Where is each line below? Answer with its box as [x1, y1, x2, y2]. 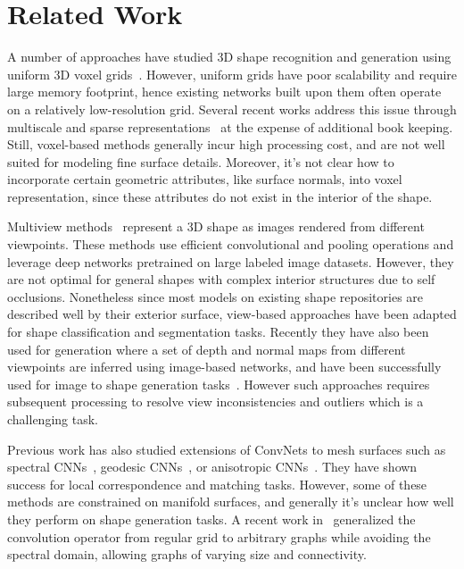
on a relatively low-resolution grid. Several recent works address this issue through [7, 99, 457, 118]
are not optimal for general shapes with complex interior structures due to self [7, 270, 435, 289]
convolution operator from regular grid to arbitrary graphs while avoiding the [7, 527, 431, 546]
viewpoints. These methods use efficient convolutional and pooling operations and [7, 235, 454, 254]
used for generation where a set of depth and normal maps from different [7, 339, 406, 358]
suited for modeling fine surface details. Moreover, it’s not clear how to [7, 152, 394, 171]
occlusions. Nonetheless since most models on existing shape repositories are [7, 287, 424, 305]
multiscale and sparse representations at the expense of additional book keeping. [7, 117, 453, 136]
